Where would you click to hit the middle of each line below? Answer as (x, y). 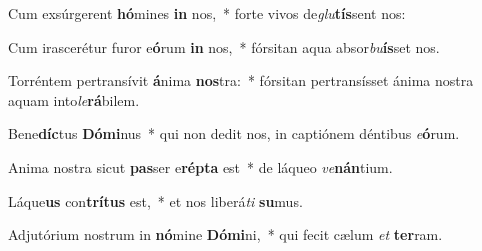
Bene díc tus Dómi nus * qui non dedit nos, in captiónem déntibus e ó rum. (234, 133)
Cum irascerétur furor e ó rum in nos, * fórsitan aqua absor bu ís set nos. (224, 46)
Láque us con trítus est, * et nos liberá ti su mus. (155, 200)
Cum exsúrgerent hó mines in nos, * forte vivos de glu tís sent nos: (207, 13)
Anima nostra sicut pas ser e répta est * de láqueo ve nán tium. (200, 166)
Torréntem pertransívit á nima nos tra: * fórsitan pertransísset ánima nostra (241, 80)
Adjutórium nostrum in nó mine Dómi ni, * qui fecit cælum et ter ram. (225, 234)
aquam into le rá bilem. (74, 99)
